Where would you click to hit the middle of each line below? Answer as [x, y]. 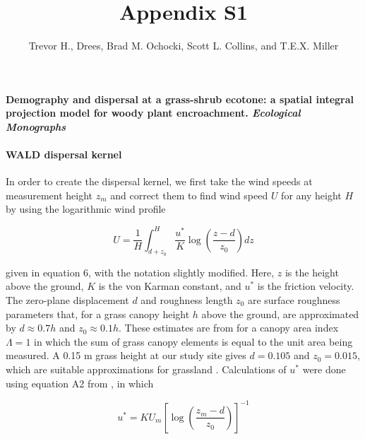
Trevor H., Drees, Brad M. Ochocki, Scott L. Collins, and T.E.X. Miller [184, 46]
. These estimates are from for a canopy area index [228, 328]
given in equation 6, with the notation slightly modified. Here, [140, 272]
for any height [311, 195]
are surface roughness [294, 299]
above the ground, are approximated [280, 314]
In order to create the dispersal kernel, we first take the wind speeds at [159, 181]
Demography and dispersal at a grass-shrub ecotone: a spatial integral [180, 99]
